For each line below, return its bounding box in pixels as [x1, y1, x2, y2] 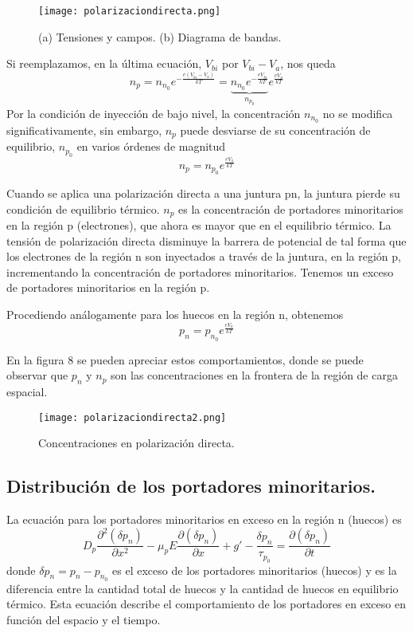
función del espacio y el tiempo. [6, 611, 161, 627]
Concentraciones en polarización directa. [38, 434, 235, 451]
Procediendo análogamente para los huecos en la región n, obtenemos [6, 305, 344, 322]
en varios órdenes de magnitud [76, 138, 226, 155]
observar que [6, 367, 68, 383]
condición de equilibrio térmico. [6, 200, 160, 217]
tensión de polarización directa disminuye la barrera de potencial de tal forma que [6, 232, 407, 249]
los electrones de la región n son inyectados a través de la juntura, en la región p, [6, 248, 401, 265]
